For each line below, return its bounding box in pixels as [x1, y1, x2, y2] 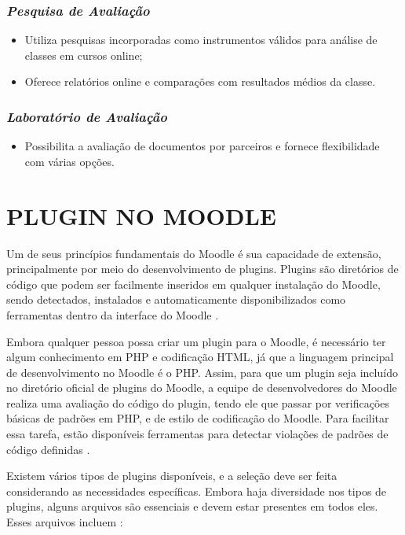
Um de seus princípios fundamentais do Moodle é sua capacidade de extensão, [6, 245, 381, 261]
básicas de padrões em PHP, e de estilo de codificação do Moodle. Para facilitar [6, 410, 389, 426]
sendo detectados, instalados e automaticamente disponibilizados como [6, 291, 346, 308]
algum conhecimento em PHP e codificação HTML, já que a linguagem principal [6, 349, 394, 365]
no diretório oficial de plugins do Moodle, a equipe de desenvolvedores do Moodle [6, 379, 397, 396]
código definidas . [6, 441, 90, 457]
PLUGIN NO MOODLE [6, 199, 276, 231]
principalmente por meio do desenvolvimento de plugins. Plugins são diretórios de [6, 260, 399, 277]
